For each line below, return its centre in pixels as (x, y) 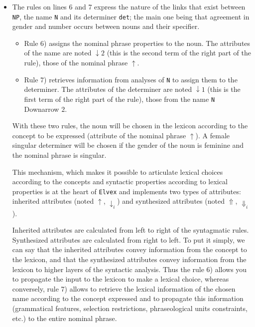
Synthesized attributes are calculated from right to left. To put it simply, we (128, 239)
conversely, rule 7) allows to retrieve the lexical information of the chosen (124, 288)
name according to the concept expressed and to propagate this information (128, 298)
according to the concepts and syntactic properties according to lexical (120, 181)
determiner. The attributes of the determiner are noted (108, 89)
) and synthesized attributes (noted (171, 201)
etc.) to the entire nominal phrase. (64, 318)
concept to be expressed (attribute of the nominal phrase (99, 135)
